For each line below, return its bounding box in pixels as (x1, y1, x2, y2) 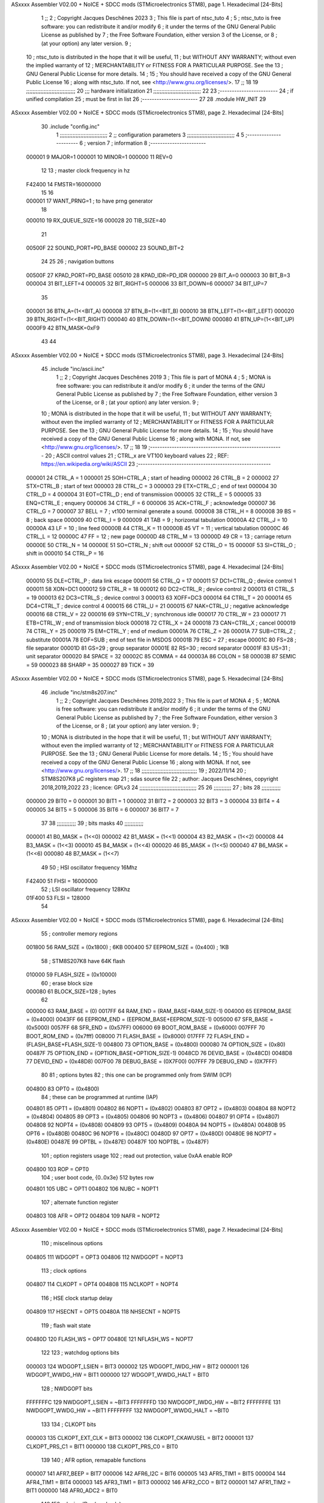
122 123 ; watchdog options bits (41, 1349, 119, 1356)
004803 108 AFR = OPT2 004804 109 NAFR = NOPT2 (26, 1212, 160, 1220)
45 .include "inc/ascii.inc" (41, 365, 105, 372)
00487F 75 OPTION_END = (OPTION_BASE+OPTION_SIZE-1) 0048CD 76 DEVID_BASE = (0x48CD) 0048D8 (26, 1049, 293, 1056)
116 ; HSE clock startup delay (41, 1294, 113, 1302)
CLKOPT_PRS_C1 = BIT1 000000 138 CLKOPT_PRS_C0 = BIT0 (26, 1443, 178, 1450)
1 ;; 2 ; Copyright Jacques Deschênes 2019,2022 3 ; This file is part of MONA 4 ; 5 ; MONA (56, 697, 280, 704)
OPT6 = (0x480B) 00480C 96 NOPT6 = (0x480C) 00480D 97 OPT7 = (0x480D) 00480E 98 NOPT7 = (26, 1130, 277, 1137)
